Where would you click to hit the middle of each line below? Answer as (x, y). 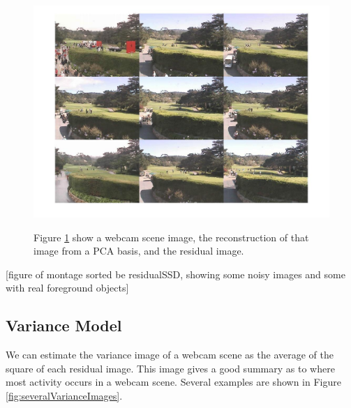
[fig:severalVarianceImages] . (64, 395)
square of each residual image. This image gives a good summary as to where (170, 368)
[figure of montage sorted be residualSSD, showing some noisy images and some (175, 274)
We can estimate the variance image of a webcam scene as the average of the (170, 355)
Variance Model (64, 325)
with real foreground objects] (67, 288)
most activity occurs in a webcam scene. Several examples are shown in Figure (173, 382)
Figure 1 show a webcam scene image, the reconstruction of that (171, 237)
